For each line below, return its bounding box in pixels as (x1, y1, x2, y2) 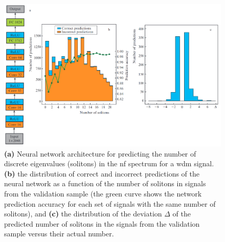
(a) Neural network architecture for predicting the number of (4, 148, 196, 159)
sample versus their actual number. (4, 228, 114, 239)
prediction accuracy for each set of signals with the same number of (4, 198, 216, 209)
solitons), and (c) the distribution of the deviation (4, 208, 162, 219)
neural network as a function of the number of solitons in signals (4, 178, 206, 189)
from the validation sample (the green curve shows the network (4, 188, 202, 199)
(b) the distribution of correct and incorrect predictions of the (4, 168, 199, 179)
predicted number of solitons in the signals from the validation (4, 218, 200, 229)
